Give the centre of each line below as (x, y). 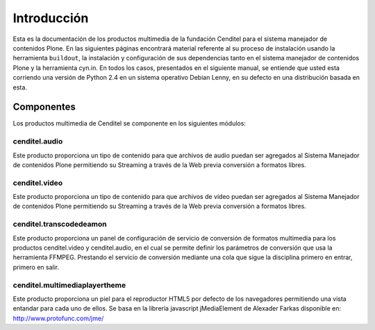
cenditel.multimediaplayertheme (69, 285)
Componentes (44, 107)
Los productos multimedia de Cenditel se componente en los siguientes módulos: (130, 123)
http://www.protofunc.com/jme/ (58, 318)
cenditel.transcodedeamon (60, 224)
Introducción (51, 18)
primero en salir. (36, 267)
